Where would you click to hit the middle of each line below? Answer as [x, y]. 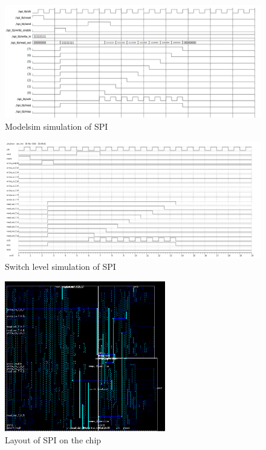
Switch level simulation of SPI [60, 267]
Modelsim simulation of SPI [57, 126]
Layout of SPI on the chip [53, 440]
